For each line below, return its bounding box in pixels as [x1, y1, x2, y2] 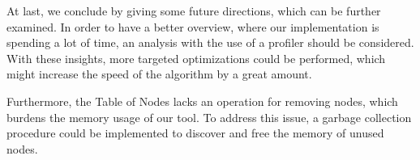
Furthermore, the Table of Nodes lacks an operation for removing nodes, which [6, 92, 398, 109]
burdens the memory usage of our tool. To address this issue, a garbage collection [6, 108, 412, 125]
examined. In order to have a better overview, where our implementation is [6, 18, 379, 35]
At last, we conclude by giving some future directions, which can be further [6, 2, 381, 19]
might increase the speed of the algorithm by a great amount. [6, 65, 312, 82]
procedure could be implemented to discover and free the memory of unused [6, 124, 384, 141]
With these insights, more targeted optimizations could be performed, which [6, 49, 386, 66]
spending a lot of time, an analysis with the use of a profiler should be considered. [6, 34, 414, 51]
